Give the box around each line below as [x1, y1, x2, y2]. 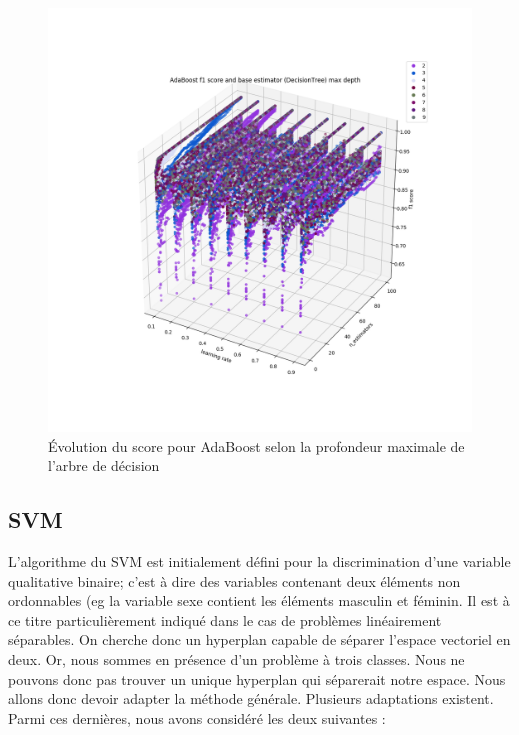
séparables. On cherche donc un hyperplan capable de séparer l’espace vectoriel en [8, 629, 511, 650]
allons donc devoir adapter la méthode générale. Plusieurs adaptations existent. [8, 688, 494, 709]
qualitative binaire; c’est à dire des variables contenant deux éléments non [8, 570, 461, 591]
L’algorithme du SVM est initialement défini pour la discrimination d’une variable [8, 550, 511, 571]
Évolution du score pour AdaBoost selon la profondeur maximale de [48, 435, 465, 456]
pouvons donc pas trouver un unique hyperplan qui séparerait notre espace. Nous [8, 668, 506, 689]
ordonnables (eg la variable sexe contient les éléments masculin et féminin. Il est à [8, 590, 510, 611]
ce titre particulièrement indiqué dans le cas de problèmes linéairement [8, 609, 442, 630]
